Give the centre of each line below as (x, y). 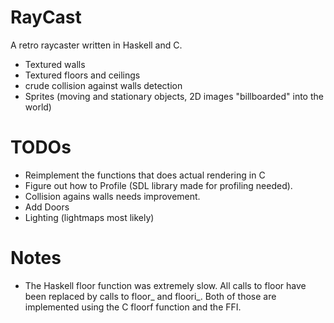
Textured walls (55, 64)
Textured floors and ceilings (82, 75)
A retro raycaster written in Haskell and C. (96, 45)
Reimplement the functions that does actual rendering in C (145, 175)
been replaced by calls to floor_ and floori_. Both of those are (150, 296)
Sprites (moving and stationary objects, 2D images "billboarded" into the (174, 96)
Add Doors (47, 207)
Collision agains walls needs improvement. (112, 196)
